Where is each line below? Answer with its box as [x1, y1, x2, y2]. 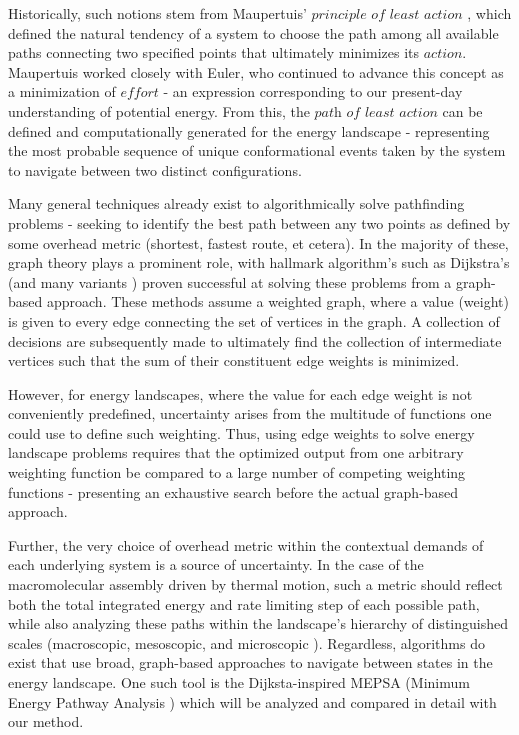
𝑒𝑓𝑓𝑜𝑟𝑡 [120, 86, 159, 101]
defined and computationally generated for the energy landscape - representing [8, 120, 490, 141]
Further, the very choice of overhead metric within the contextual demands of [8, 534, 484, 555]
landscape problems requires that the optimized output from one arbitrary [8, 442, 464, 463]
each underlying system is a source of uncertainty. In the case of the [8, 554, 424, 575]
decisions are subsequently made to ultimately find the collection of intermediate [8, 330, 502, 351]
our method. [8, 711, 84, 732]
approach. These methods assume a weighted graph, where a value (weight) [46, 291, 509, 312]
